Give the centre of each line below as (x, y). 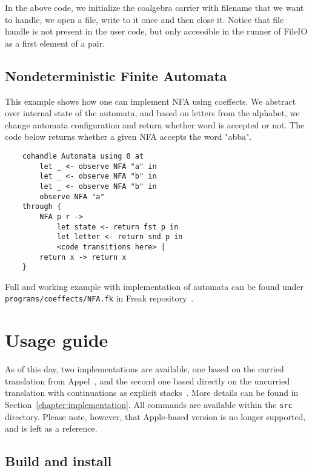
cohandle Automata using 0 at (83, 156)
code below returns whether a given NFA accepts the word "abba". (128, 137)
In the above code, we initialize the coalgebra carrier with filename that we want (154, 7)
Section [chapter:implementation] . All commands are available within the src (149, 404)
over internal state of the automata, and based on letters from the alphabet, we (152, 113)
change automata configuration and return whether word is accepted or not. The (155, 124)
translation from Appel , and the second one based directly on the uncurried (148, 380)
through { (42, 207)
